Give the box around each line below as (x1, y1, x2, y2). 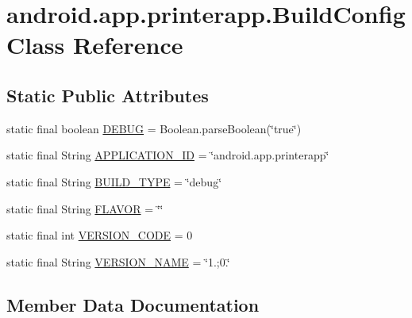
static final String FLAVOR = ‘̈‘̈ (6, 200, 164, 216)
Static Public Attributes (6, 82, 209, 107)
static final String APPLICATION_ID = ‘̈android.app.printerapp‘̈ (6, 147, 329, 163)
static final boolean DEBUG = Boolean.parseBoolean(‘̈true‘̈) (6, 120, 302, 136)
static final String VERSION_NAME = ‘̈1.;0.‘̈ (6, 253, 230, 270)
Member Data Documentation (6, 292, 260, 316)
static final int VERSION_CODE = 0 (6, 227, 193, 243)
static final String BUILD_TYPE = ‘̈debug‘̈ (6, 173, 222, 190)
